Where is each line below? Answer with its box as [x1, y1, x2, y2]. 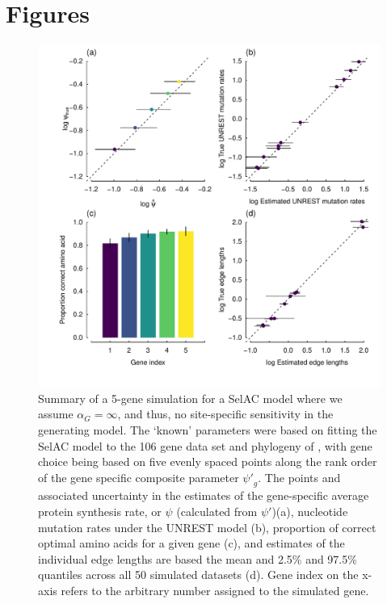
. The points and [258, 468, 341, 485]
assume [38, 405, 74, 422]
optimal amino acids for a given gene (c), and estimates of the [38, 535, 345, 552]
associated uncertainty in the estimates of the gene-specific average [38, 487, 369, 504]
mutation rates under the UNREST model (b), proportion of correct [38, 518, 376, 535]
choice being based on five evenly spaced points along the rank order [38, 453, 377, 470]
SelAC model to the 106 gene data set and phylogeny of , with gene [38, 437, 372, 454]
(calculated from [176, 503, 258, 520]
